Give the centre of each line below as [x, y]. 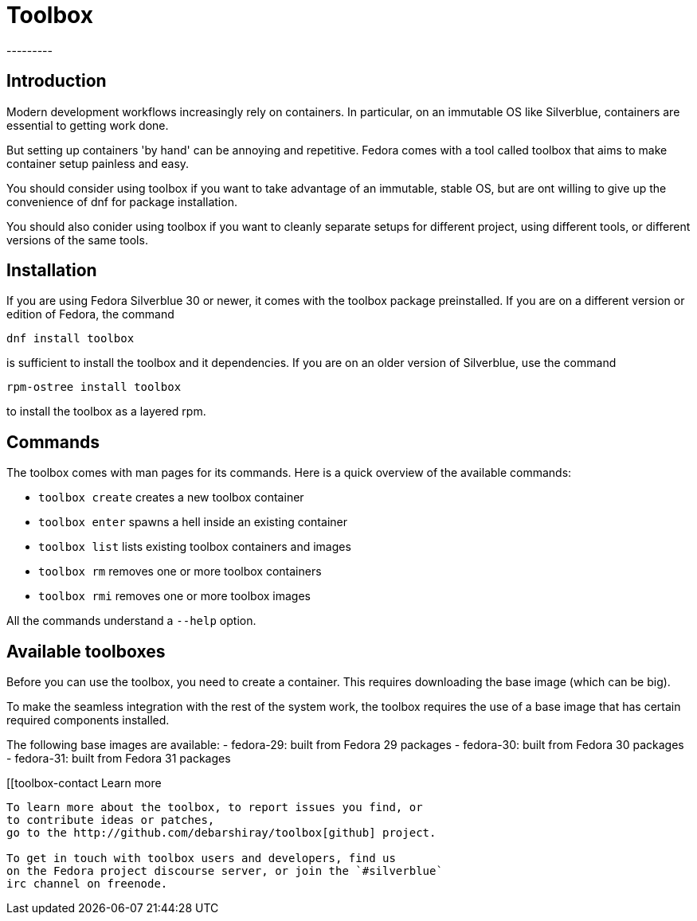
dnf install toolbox [70, 339]
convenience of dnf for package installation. [122, 201]
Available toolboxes [86, 651]
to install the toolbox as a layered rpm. [106, 412]
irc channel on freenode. [87, 884]
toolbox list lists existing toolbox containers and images [195, 547]
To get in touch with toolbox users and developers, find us [201, 859]
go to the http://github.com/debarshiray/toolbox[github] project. [221, 833]
